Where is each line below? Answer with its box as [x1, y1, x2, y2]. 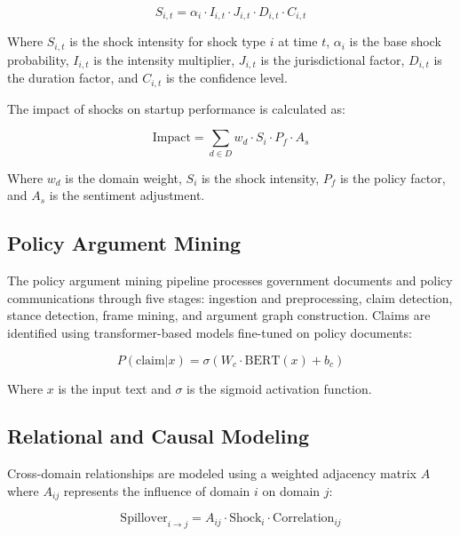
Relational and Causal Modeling [7, 422, 309, 450]
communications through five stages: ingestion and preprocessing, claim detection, [7, 288, 453, 307]
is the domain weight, [65, 168, 182, 187]
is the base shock [349, 32, 441, 51]
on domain [262, 481, 321, 500]
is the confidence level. [165, 68, 288, 87]
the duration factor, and [7, 68, 139, 87]
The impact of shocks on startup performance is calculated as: [7, 99, 345, 117]
